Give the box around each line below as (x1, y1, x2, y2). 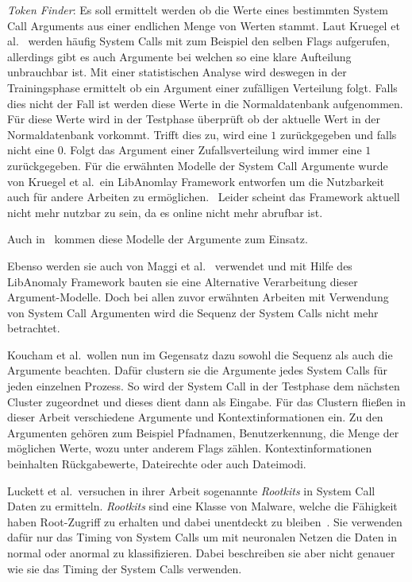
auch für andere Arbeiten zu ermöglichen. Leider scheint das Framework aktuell (7, 188, 400, 205)
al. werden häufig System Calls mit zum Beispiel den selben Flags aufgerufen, (7, 33, 390, 49)
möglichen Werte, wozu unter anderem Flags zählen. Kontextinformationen (7, 440, 372, 456)
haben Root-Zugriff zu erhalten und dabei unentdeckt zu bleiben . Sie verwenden (7, 513, 402, 530)
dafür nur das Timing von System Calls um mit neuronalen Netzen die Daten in (7, 529, 397, 545)
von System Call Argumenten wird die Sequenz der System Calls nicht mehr (7, 304, 379, 320)
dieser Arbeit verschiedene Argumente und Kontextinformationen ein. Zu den (7, 409, 383, 425)
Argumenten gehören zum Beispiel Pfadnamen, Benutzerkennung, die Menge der (7, 424, 399, 440)
